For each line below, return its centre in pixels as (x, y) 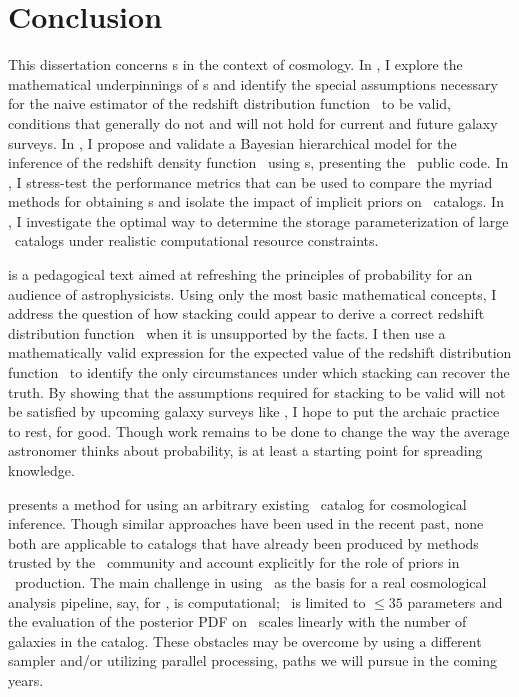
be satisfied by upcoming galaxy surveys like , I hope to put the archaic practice (254, 411)
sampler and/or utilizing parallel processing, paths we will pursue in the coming (253, 660)
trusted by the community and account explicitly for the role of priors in (234, 562)
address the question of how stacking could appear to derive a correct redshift (246, 313)
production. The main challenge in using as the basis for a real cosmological (250, 581)
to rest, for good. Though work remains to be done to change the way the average (259, 430)
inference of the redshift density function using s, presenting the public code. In (258, 162)
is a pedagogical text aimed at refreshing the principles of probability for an (240, 274)
